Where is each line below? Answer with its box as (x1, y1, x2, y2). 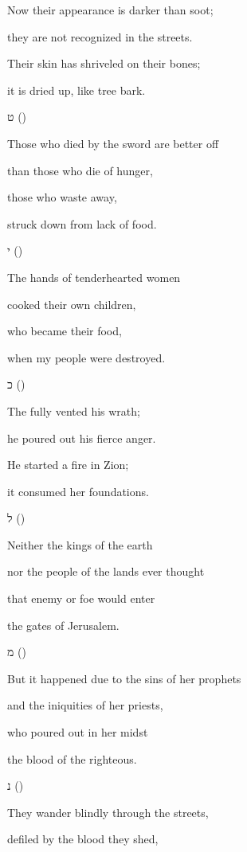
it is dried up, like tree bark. (7, 81, 146, 98)
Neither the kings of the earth (7, 536, 153, 553)
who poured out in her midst (7, 724, 148, 741)
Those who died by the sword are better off (7, 135, 219, 151)
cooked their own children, (7, 295, 136, 312)
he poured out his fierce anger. (7, 429, 156, 446)
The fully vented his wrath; (7, 402, 140, 419)
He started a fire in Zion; (7, 456, 129, 473)
